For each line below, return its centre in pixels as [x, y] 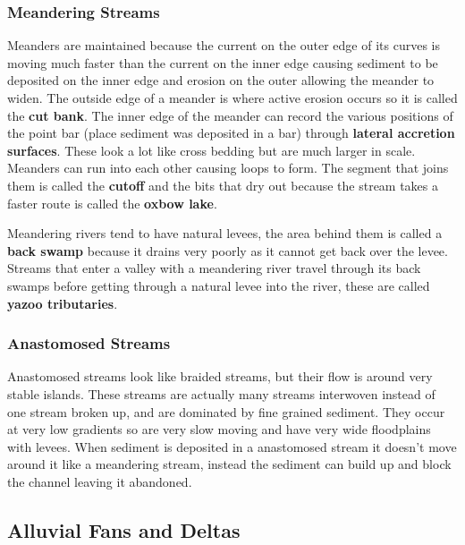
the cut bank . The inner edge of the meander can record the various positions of [230, 115]
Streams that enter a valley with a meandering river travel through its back [214, 268]
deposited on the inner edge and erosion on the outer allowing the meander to [221, 80]
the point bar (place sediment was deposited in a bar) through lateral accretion [231, 133]
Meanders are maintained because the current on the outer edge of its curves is [224, 45]
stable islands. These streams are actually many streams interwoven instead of [221, 393]
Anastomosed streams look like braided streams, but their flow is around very [220, 376]
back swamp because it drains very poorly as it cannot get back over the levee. [228, 250]
